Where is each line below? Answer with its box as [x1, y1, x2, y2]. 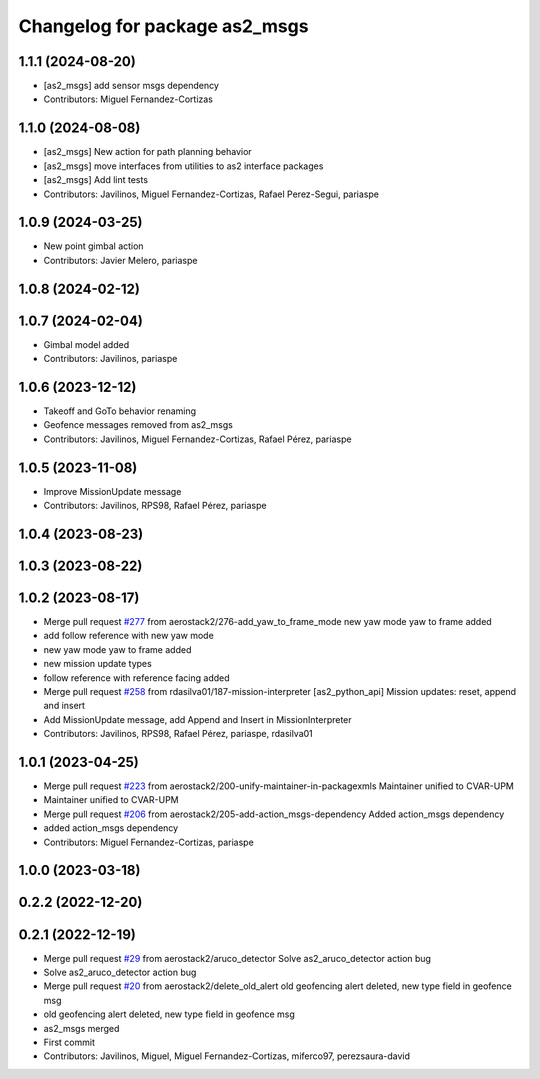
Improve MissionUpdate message [43, 485, 182, 497]
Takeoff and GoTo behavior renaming [43, 405, 197, 417]
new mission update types [43, 658, 152, 670]
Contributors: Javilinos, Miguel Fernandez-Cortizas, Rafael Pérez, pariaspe [43, 433, 352, 445]
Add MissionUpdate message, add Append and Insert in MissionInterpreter [43, 713, 352, 725]
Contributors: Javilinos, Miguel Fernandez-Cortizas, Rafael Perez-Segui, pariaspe [43, 188, 380, 200]
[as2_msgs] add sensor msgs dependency [43, 80, 220, 92]
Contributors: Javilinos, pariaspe [43, 353, 178, 365]
